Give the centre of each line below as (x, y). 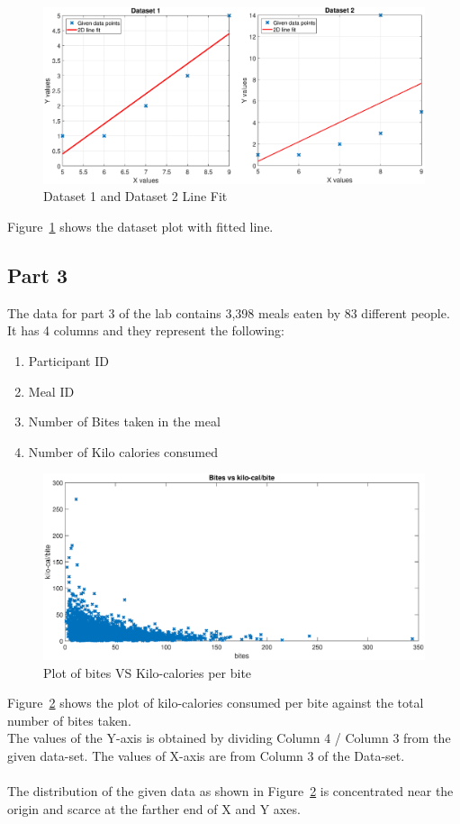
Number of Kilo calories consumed (123, 451)
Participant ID (68, 361)
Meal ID (51, 391)
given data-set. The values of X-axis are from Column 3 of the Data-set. (206, 755)
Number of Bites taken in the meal (124, 421)
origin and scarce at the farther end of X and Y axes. (154, 808)
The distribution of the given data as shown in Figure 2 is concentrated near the (230, 791)
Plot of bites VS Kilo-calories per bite (148, 672)
